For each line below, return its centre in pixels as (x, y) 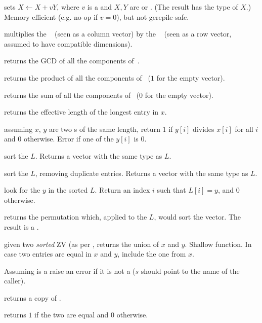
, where (68, 7)
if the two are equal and (72, 315)
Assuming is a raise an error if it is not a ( (70, 271)
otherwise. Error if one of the (69, 139)
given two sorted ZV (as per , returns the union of (82, 244)
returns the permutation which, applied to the (76, 217)
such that (171, 190)
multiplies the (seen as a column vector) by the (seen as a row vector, (118, 34)
